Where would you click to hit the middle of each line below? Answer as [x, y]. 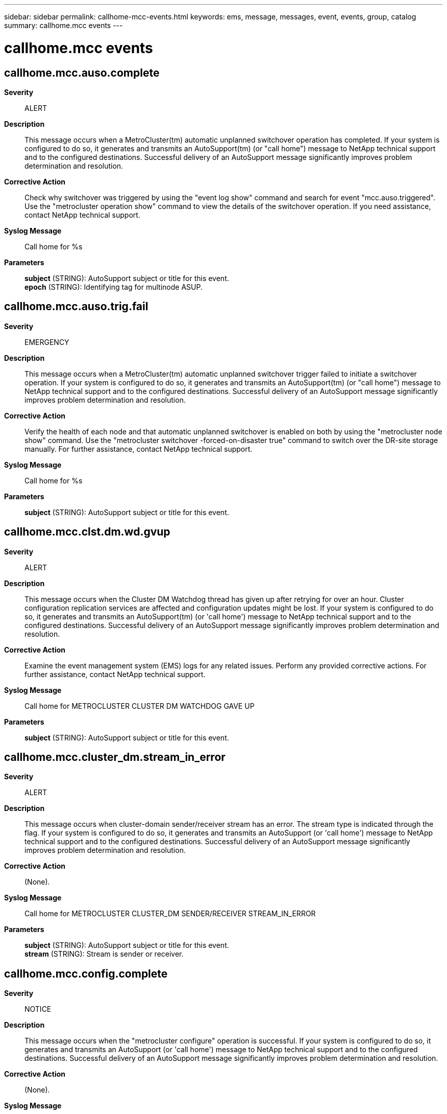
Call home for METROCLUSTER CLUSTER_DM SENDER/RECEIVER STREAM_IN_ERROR [170, 914]
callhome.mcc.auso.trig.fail [76, 307]
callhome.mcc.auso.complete [82, 73]
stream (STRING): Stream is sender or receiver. [104, 954]
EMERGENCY [47, 342]
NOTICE [38, 1009]
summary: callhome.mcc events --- [64, 25]
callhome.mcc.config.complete [86, 973]
